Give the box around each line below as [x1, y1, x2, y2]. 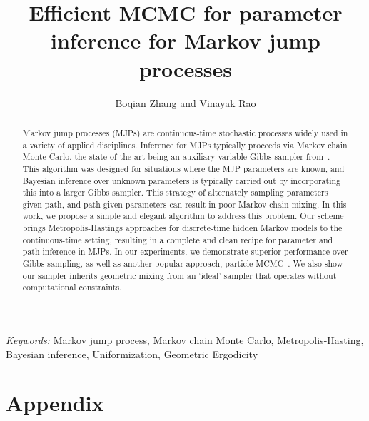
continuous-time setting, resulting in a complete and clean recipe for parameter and [22, 233, 333, 245]
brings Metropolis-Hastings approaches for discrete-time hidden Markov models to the [22, 222, 343, 234]
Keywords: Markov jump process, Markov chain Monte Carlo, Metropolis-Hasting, [6, 333, 364, 348]
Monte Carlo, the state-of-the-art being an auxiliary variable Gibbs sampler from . [22, 151, 330, 163]
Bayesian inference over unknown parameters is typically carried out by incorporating [22, 174, 341, 186]
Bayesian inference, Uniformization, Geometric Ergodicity [6, 346, 258, 361]
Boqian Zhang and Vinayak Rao [115, 95, 256, 110]
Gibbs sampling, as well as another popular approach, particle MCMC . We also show [22, 258, 343, 270]
